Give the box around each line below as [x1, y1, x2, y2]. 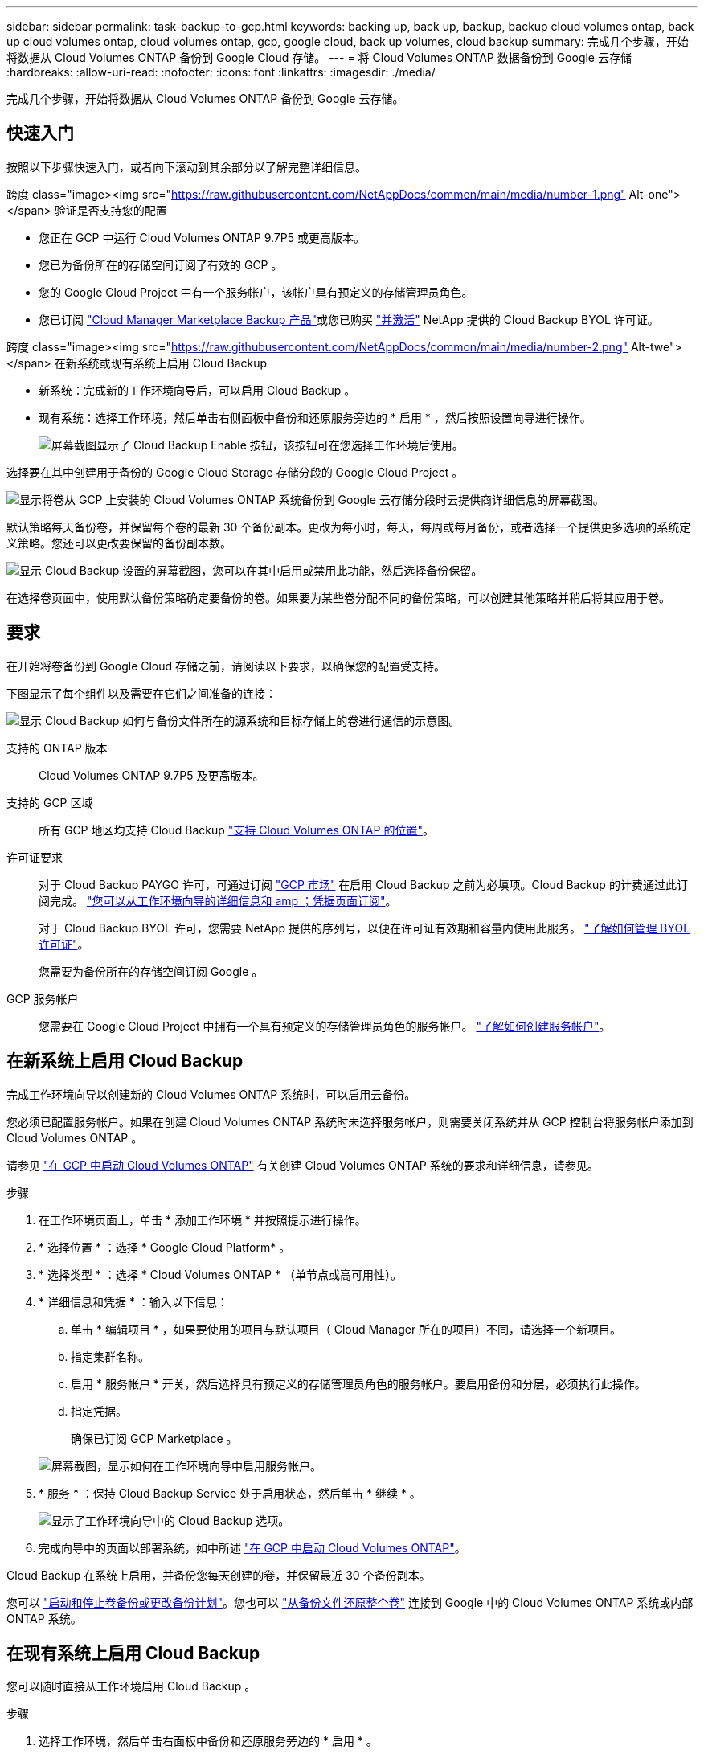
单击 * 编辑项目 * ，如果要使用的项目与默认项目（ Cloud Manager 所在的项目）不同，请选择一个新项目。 [71, 1322, 622, 1336]
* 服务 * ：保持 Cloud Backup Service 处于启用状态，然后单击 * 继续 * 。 [39, 1486, 421, 1500]
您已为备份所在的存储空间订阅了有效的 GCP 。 [39, 257, 283, 272]
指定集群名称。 [71, 1349, 149, 1363]
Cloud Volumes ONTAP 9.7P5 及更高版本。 [39, 768, 264, 782]
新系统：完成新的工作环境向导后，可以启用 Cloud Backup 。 [39, 383, 356, 397]
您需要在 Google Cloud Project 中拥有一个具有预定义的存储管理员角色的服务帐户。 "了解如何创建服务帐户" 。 [39, 1018, 611, 1033]
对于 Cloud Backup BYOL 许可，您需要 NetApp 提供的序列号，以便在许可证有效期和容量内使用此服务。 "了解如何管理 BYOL [39, 920, 690, 935]
